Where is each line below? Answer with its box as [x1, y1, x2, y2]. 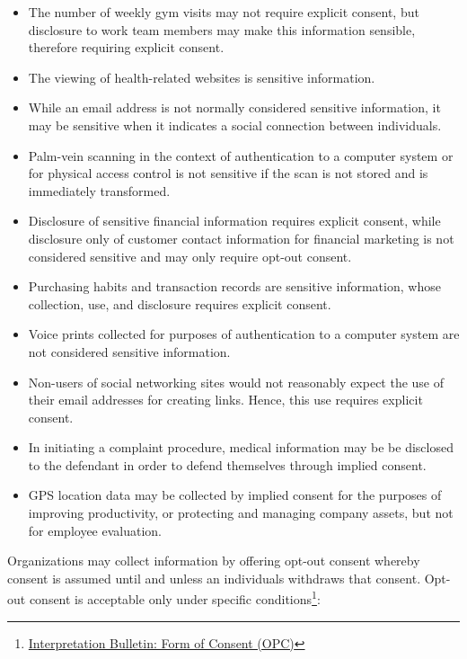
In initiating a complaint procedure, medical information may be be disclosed [28, 438, 454, 457]
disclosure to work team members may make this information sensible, [28, 20, 416, 39]
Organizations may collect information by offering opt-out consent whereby [7, 551, 420, 570]
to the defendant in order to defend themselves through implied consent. [28, 455, 427, 474]
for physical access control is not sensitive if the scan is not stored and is [28, 164, 428, 183]
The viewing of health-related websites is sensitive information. [28, 67, 375, 86]
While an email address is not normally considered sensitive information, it [28, 98, 441, 117]
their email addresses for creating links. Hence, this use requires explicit [28, 390, 423, 409]
